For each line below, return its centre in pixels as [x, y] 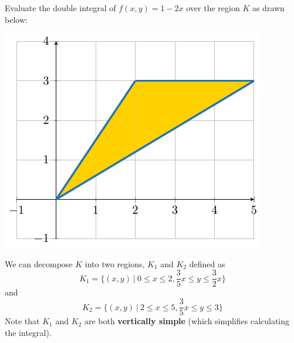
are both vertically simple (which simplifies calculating [187, 321]
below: [16, 19]
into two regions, [115, 263]
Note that [22, 321]
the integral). [28, 332]
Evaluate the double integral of [60, 8]
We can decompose [39, 263]
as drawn [268, 8]
